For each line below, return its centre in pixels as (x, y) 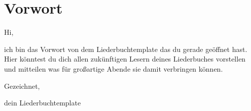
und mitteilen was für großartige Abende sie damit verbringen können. (114, 68)
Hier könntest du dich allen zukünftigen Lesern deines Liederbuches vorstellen (125, 59)
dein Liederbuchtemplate (43, 103)
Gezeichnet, (22, 86)
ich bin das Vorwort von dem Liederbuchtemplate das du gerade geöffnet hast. (126, 49)
